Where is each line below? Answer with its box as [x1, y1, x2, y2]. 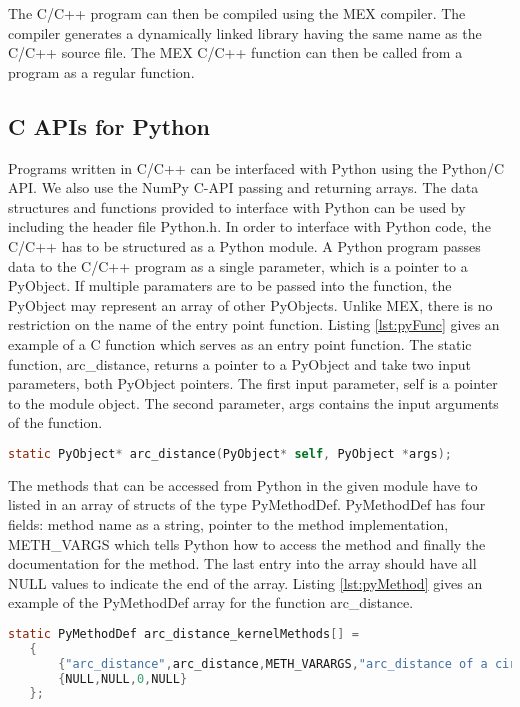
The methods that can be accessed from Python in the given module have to [8, 474, 478, 495]
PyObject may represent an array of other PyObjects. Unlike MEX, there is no [8, 294, 493, 315]
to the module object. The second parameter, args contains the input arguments [8, 392, 499, 413]
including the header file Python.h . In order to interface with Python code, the [8, 216, 491, 237]
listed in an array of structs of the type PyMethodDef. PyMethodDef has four [8, 494, 486, 515]
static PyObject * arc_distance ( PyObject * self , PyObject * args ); [8, 446, 452, 461]
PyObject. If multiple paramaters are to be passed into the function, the [8, 275, 452, 296]
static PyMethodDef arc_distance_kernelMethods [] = [8, 626, 359, 641]
